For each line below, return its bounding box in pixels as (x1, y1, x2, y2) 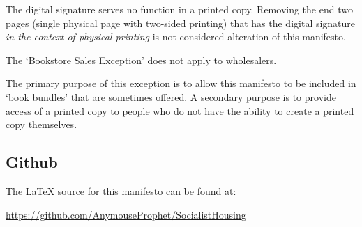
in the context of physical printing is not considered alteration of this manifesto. (6, 29, 346, 44)
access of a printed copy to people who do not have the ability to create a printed (6, 103, 354, 118)
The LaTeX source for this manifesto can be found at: (6, 183, 236, 198)
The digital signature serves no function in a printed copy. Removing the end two (6, 2, 353, 16)
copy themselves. (6, 117, 77, 132)
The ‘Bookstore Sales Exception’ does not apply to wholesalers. (6, 52, 277, 67)
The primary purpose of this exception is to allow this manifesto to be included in (6, 76, 356, 91)
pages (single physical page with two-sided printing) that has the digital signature (6, 15, 356, 30)
